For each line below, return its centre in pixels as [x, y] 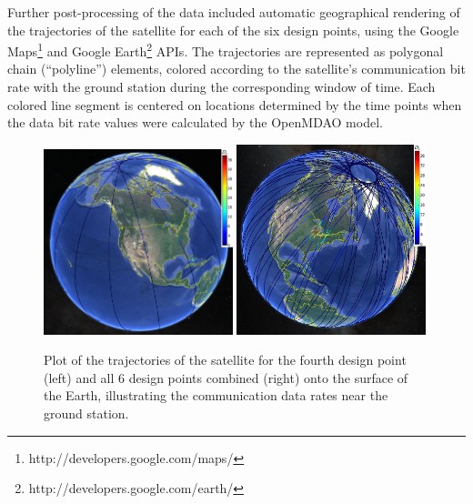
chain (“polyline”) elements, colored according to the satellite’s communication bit [236, 69]
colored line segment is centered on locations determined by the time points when [235, 104]
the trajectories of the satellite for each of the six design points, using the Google [233, 30]
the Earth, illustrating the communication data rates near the [216, 395]
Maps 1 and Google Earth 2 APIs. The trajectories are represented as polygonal [226, 50]
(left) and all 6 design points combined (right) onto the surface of [226, 377]
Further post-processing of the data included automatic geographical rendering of [234, 12]
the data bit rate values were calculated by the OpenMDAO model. [195, 122]
